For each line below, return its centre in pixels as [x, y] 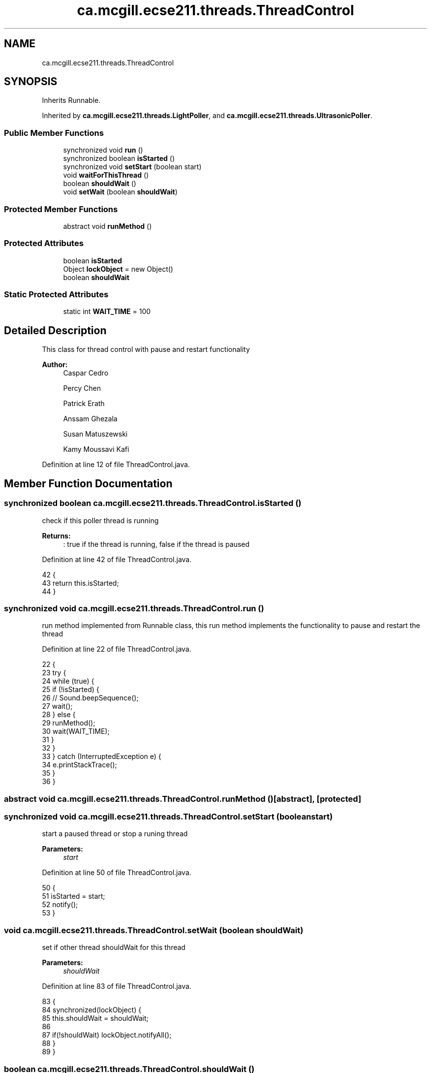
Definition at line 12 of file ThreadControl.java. [116, 465]
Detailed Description [55, 330]
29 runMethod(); [69, 723]
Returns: [56, 536]
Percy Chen [82, 388]
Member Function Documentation [88, 483]
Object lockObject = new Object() [118, 269]
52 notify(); [60, 905]
